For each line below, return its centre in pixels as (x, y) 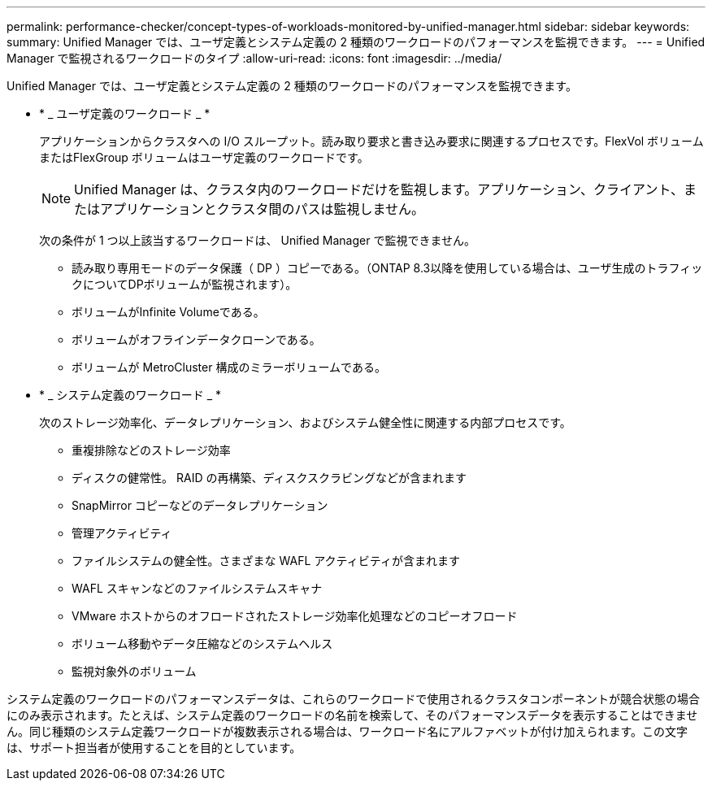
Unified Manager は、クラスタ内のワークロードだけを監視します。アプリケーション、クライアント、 (379, 189)
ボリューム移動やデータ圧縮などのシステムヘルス (202, 644)
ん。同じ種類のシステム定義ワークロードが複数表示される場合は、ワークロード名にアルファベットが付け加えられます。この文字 (347, 731)
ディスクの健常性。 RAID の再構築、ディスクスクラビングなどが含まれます (269, 478)
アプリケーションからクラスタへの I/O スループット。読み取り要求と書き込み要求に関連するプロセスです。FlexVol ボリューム (371, 141)
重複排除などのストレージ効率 (151, 450)
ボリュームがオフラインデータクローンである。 (196, 339)
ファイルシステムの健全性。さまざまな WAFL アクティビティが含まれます (266, 561)
